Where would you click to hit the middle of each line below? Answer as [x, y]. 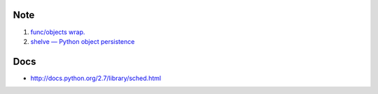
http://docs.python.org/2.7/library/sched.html [96, 78]
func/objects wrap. [58, 32]
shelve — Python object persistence [83, 41]
